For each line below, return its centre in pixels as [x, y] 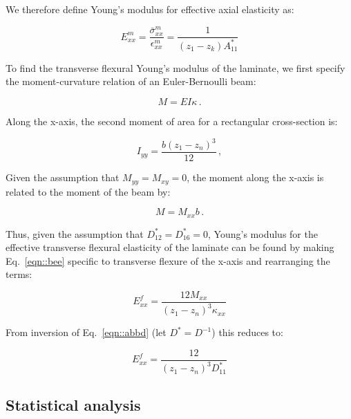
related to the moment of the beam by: [88, 191]
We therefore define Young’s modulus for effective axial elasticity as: [150, 9]
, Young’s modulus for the [263, 233]
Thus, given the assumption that [75, 233]
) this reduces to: [247, 332]
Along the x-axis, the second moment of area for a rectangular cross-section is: [172, 121]
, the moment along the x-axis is [255, 177]
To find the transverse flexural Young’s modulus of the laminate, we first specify [175, 67]
